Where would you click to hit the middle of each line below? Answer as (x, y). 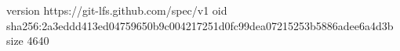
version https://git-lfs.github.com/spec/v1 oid (117, 10)
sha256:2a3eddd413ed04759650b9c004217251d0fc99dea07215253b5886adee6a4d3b (200, 25)
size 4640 (28, 41)
